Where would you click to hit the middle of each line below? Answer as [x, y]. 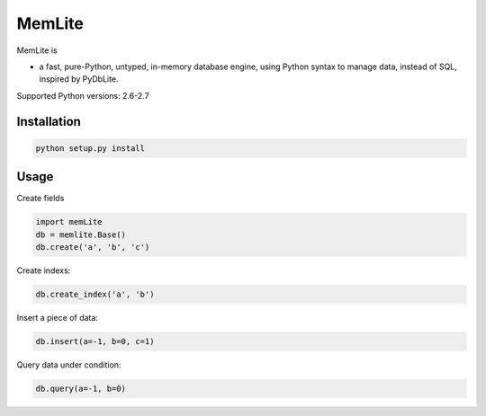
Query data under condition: [69, 365]
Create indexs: [44, 270]
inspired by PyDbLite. [79, 79]
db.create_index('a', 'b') [95, 294]
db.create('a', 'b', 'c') [93, 247]
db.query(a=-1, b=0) [81, 388]
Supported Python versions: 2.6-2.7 [83, 95]
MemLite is [37, 50]
